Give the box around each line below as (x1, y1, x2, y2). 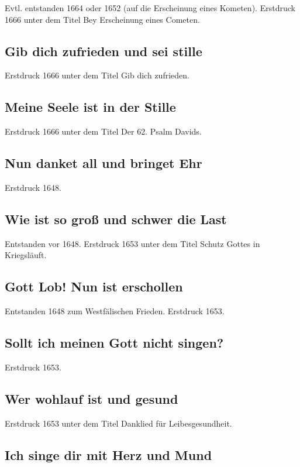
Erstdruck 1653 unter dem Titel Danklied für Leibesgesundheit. (5, 417, 232, 429)
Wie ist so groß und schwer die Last (5, 210, 227, 228)
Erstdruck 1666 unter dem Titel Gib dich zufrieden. (5, 69, 189, 81)
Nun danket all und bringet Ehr (5, 154, 202, 172)
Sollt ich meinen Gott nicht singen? (5, 334, 224, 352)
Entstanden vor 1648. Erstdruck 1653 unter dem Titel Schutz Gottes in (5, 237, 260, 249)
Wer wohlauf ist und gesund (5, 389, 178, 407)
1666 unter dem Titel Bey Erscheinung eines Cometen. (5, 13, 200, 25)
